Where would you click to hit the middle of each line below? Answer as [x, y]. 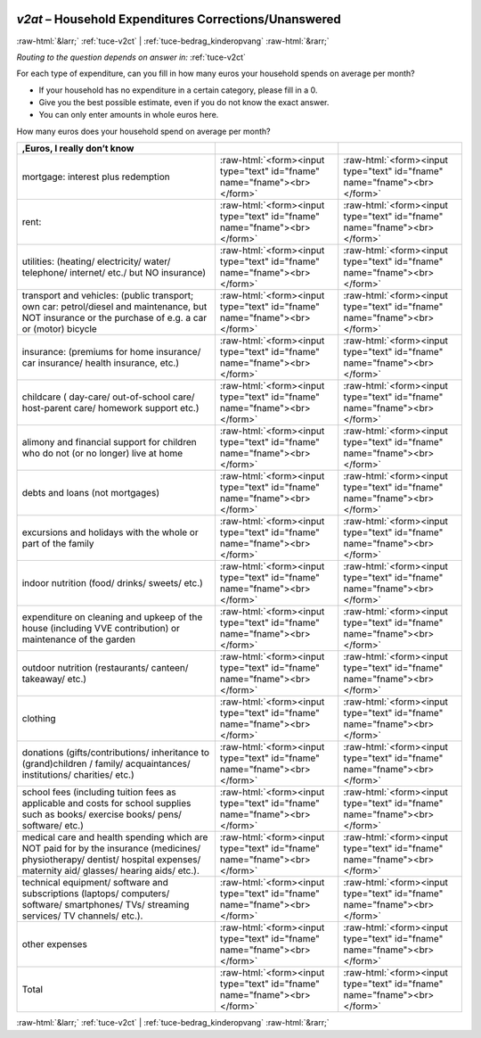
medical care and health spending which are [115, 837]
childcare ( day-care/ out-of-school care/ [108, 397]
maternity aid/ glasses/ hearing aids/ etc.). [111, 871]
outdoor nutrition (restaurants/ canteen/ [105, 668]
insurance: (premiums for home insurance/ [111, 352]
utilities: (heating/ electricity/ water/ [96, 261]
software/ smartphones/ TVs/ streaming [106, 905]
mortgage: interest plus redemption [96, 177]
